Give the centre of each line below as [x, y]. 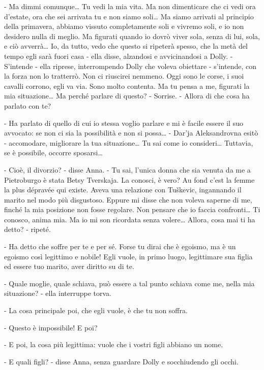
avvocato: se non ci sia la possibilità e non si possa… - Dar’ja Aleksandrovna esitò [131, 133]
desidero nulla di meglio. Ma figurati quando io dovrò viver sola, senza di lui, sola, [132, 36]
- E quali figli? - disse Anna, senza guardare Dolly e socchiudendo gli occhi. [121, 361]
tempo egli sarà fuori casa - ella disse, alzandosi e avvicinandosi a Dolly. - [119, 56]
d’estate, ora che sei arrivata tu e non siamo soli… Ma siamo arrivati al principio [129, 16]
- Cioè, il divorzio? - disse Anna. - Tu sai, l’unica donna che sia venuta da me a [127, 169]
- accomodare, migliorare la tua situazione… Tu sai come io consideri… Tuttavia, [129, 142]
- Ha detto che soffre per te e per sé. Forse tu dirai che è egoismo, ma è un [120, 246]
